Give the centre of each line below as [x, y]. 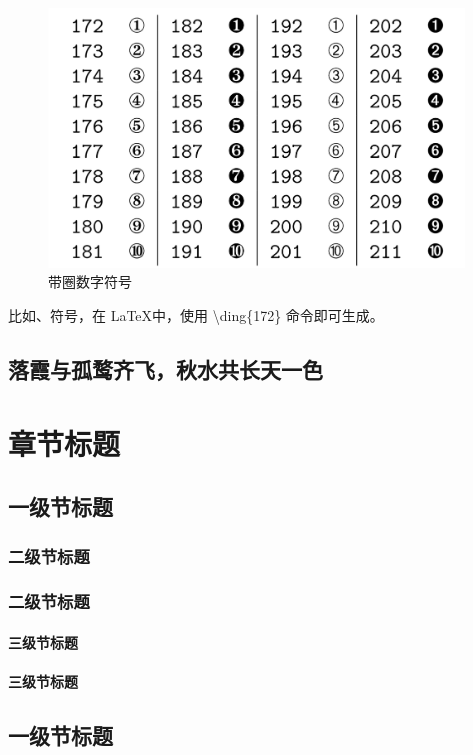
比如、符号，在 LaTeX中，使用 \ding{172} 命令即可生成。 [196, 315]
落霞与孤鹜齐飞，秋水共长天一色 [165, 369]
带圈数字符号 [90, 281]
